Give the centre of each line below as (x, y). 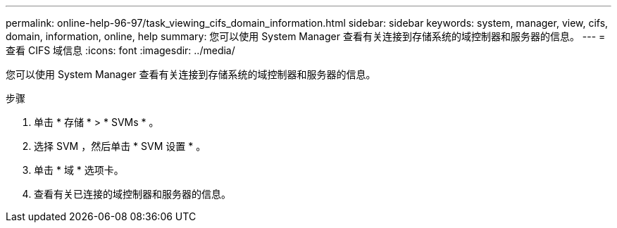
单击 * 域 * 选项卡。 (79, 170)
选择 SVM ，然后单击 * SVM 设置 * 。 (120, 146)
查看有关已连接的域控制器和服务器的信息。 (132, 194)
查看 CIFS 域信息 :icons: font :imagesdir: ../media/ (120, 50)
